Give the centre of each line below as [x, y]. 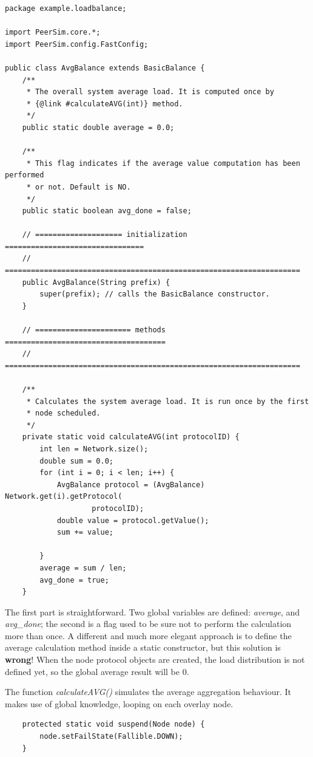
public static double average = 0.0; [98, 127]
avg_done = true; [74, 580]
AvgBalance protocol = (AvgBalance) [131, 485]
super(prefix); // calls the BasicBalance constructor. [155, 294]
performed [25, 175]
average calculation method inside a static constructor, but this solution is [143, 647]
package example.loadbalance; [66, 9]
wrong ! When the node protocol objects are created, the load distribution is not [155, 659]
